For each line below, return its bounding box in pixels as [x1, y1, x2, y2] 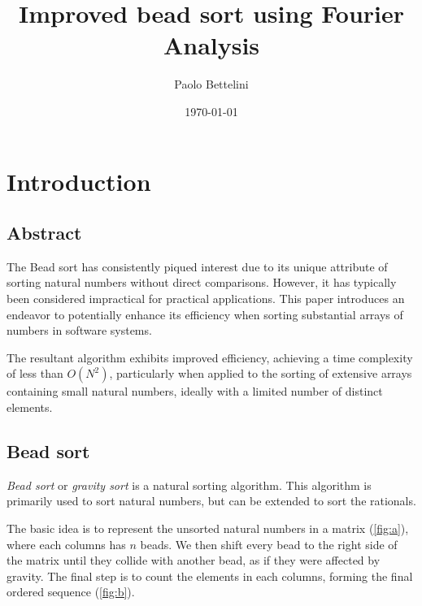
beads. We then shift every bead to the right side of [140, 535, 398, 552]
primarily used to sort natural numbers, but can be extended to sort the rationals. [7, 492, 416, 509]
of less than [7, 365, 63, 382]
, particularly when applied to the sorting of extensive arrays [109, 365, 412, 382]
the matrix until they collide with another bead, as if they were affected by [7, 552, 381, 569]
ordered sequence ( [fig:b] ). [7, 583, 135, 600]
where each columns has [7, 535, 126, 552]
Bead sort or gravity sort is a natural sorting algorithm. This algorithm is [7, 476, 372, 493]
